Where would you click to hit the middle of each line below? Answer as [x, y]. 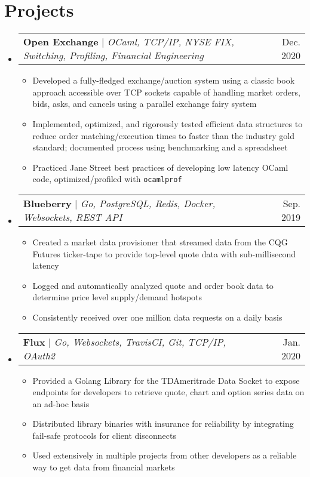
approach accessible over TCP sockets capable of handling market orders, [166, 92]
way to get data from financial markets [104, 467]
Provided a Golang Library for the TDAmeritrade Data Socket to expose [166, 380]
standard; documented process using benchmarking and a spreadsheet [160, 147]
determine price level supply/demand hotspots [117, 297]
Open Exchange [61, 42]
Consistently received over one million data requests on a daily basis [157, 317]
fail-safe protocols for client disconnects [104, 435]
